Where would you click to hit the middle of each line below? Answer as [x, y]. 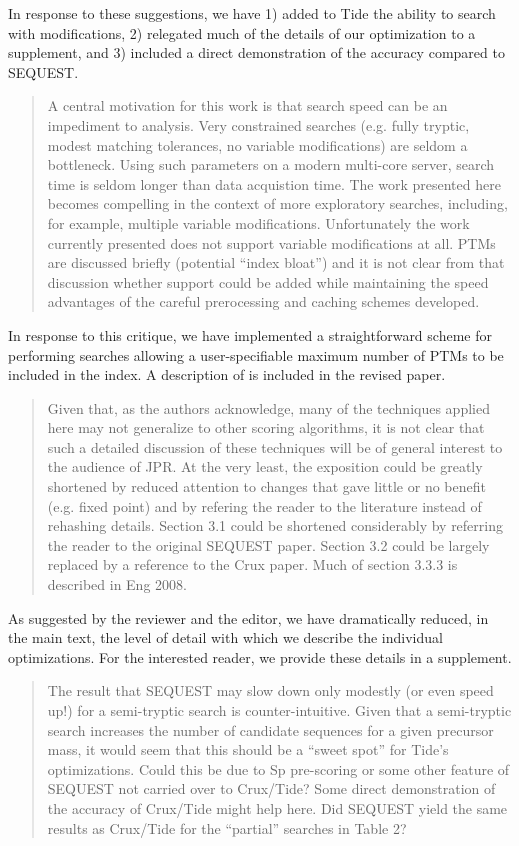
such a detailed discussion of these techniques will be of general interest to [275, 446]
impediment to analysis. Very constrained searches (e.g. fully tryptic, [258, 124]
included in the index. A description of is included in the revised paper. [227, 374]
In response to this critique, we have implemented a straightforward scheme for [250, 334]
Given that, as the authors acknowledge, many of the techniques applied [268, 407]
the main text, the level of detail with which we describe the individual [225, 637]
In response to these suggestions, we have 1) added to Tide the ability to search [252, 13]
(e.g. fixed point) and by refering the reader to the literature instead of [264, 505]
